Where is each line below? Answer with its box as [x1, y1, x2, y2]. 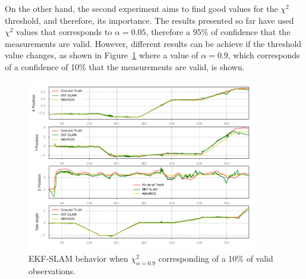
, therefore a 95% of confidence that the [146, 26, 291, 38]
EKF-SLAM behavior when [29, 252, 128, 265]
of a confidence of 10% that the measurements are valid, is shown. [5, 60, 245, 73]
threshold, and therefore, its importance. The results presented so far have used [5, 14, 294, 26]
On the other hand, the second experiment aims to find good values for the [5, 2, 278, 14]
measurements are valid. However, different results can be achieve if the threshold [5, 37, 302, 49]
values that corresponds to [16, 26, 112, 38]
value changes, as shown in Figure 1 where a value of [5, 49, 198, 61]
